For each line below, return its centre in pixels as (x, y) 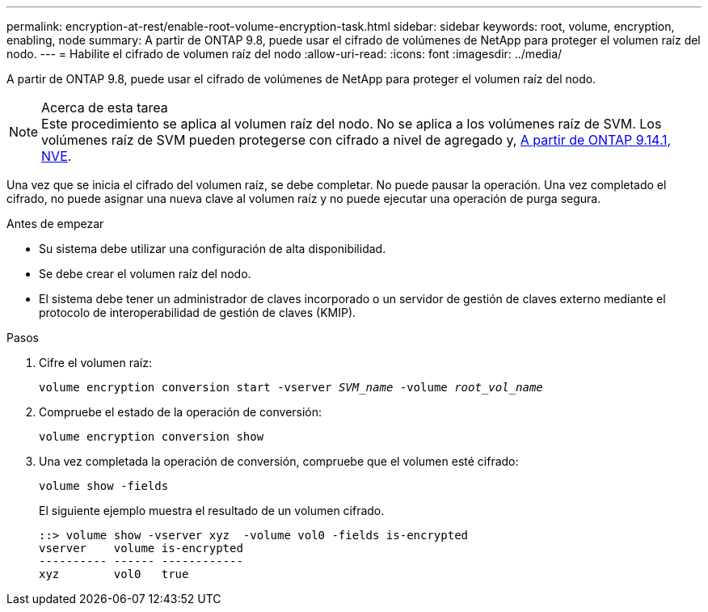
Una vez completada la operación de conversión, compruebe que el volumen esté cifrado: (279, 461)
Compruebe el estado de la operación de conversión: (181, 412)
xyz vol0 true (114, 574)
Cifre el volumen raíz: (96, 363)
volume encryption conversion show (152, 437)
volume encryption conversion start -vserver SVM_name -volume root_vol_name (291, 387)
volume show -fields (104, 486)
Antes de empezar (55, 224)
